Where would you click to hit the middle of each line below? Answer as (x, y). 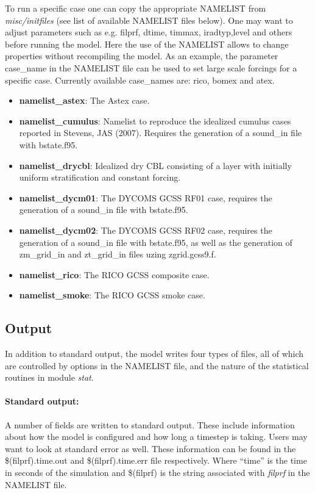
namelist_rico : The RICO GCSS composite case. (114, 274)
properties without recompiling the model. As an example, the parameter (142, 56)
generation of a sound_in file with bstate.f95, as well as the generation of (156, 242)
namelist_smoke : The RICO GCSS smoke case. (112, 295)
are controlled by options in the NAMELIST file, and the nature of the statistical (157, 365)
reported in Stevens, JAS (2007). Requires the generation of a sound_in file (160, 133)
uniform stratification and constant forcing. (100, 177)
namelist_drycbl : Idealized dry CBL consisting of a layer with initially (155, 165)
